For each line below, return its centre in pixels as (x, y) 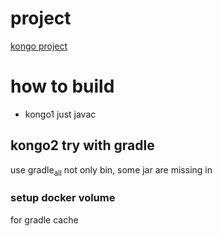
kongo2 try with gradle (82, 145)
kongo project (39, 46)
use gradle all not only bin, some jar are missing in (111, 170)
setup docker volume (63, 198)
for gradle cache (44, 219)
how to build (62, 86)
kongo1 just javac (60, 114)
